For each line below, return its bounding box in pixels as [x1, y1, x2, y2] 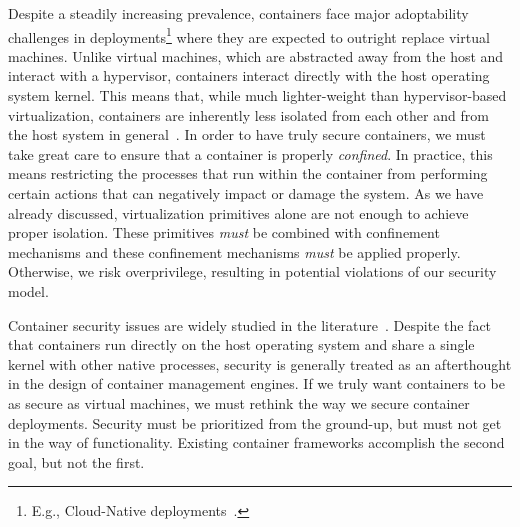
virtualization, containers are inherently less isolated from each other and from [8, 104, 489, 125]
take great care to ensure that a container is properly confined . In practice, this [8, 143, 493, 164]
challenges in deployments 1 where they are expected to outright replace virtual [8, 23, 490, 47]
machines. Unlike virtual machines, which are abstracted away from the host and [8, 45, 504, 66]
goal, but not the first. [8, 451, 145, 472]
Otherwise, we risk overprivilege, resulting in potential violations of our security [8, 261, 497, 282]
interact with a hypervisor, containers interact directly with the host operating [8, 65, 490, 86]
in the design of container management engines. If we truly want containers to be [8, 373, 505, 394]
